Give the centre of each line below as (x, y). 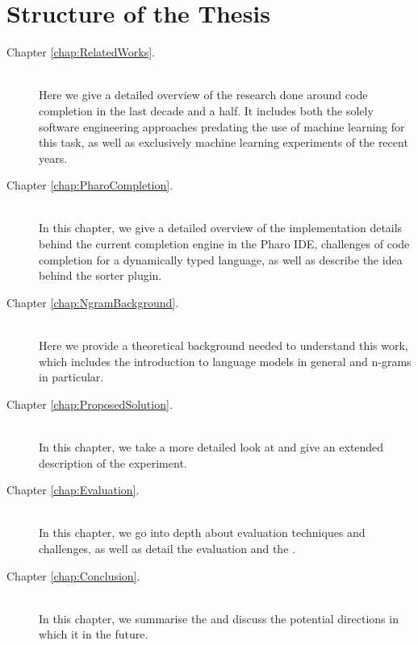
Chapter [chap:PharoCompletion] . (90, 185)
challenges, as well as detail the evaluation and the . (167, 548)
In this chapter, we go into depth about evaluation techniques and (202, 533)
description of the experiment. (113, 462)
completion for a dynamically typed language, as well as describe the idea (221, 259)
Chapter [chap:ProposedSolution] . (90, 404)
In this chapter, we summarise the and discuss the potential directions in (219, 618)
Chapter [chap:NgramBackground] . (93, 302)
